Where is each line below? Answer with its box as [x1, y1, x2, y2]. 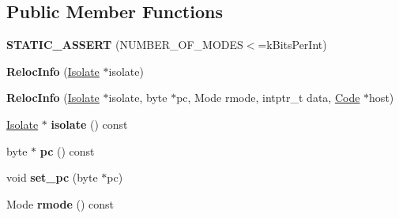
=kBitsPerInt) [258, 36, 327, 53]
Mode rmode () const [6, 195, 114, 212]
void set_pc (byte [6, 169, 98, 186]
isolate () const [51, 115, 128, 132]
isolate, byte [108, 89, 168, 106]
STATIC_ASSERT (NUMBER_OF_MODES [6, 36, 243, 53]
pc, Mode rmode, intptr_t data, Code [176, 89, 360, 106]
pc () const [40, 142, 95, 159]
